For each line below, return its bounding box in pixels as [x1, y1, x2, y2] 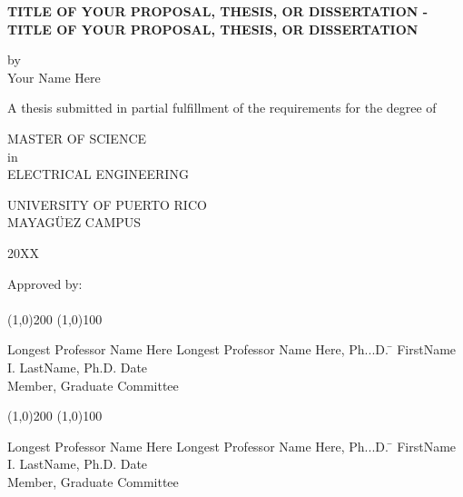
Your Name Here [7, 67, 101, 86]
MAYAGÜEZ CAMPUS [7, 213, 142, 232]
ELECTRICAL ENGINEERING [7, 164, 189, 184]
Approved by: [7, 273, 83, 293]
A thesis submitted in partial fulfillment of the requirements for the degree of [7, 98, 437, 117]
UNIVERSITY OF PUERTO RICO [7, 194, 207, 214]
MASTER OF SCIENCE [7, 128, 147, 147]
